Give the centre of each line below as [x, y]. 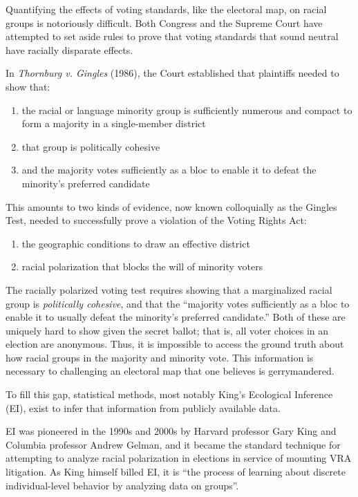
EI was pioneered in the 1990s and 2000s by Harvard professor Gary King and [171, 431]
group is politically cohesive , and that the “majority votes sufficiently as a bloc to [178, 303]
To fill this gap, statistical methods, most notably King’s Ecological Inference [169, 394]
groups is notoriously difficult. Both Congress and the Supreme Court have [164, 22]
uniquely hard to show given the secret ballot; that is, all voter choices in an [167, 330]
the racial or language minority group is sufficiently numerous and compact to [187, 110]
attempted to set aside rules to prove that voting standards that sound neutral [172, 36]
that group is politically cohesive [91, 146]
